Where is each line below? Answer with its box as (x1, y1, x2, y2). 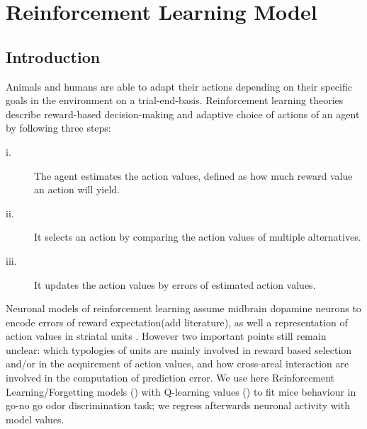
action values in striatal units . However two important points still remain (6, 328, 327, 343)
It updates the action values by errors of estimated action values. (34, 277, 316, 292)
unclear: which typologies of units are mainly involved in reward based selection (6, 342, 352, 357)
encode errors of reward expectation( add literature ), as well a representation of (6, 314, 348, 329)
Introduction (6, 45, 101, 67)
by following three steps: (6, 120, 111, 135)
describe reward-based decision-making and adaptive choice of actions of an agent (6, 106, 360, 121)
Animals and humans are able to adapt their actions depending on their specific (6, 79, 352, 93)
